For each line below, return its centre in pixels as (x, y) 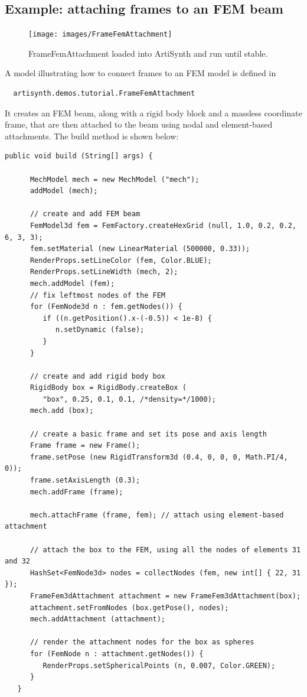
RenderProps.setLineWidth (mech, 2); (104, 272)
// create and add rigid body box (98, 376)
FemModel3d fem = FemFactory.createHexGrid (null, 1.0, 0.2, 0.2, (163, 225)
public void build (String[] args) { (79, 156)
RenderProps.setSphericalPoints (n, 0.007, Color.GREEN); (159, 665)
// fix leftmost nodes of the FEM (98, 295)
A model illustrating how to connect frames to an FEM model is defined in (141, 73)
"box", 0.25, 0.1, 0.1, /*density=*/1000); (129, 399)
